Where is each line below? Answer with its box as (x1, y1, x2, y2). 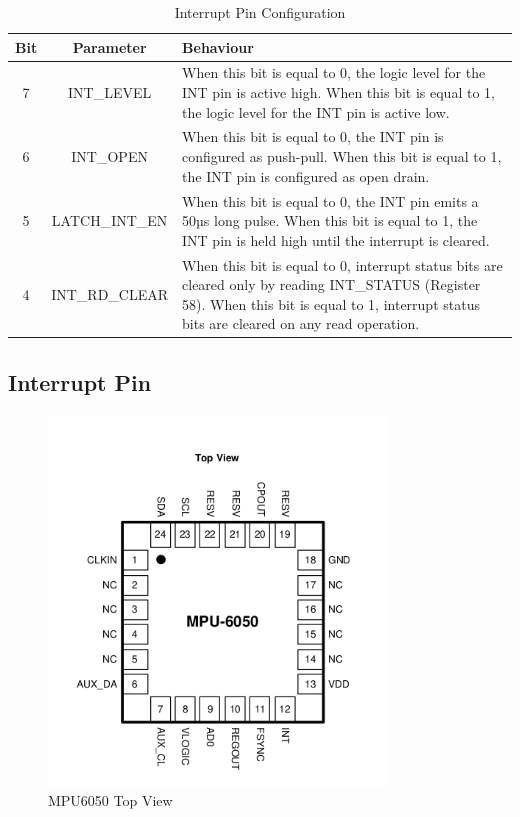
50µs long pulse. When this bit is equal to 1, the (182, 210, 478, 231)
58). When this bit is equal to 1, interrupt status (182, 293, 480, 314)
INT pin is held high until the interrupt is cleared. (182, 229, 490, 250)
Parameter (72, 36, 147, 57)
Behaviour (182, 36, 254, 57)
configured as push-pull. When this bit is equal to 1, (182, 146, 502, 167)
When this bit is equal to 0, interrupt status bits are (182, 254, 503, 275)
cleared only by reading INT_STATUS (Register (182, 274, 481, 295)
